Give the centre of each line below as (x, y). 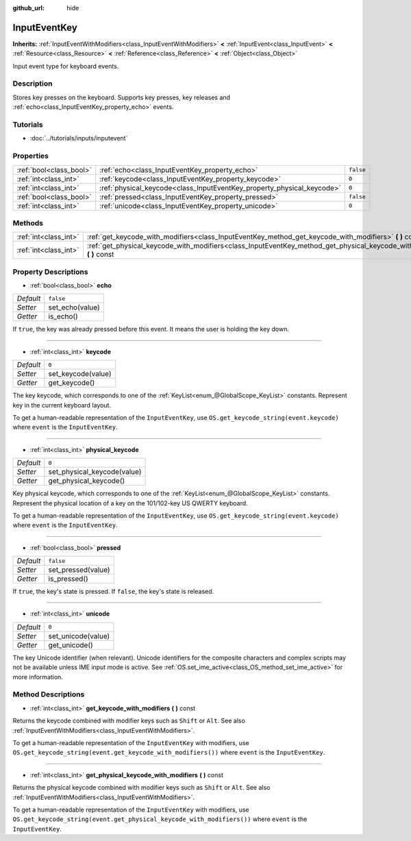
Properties (31, 156)
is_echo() (63, 316)
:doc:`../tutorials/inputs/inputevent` (79, 138)
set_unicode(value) (79, 636)
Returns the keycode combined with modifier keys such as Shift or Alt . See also (129, 721)
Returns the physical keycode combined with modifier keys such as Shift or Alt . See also (141, 788)
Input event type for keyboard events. (66, 66)
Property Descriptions (50, 272)
